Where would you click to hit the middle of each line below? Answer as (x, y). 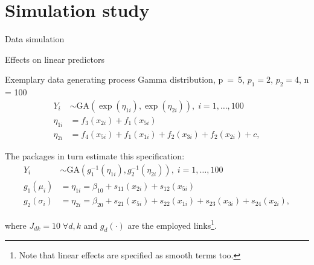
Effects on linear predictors (55, 59)
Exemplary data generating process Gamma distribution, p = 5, (125, 79)
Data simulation (35, 39)
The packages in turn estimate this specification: (95, 156)
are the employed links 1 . (172, 224)
